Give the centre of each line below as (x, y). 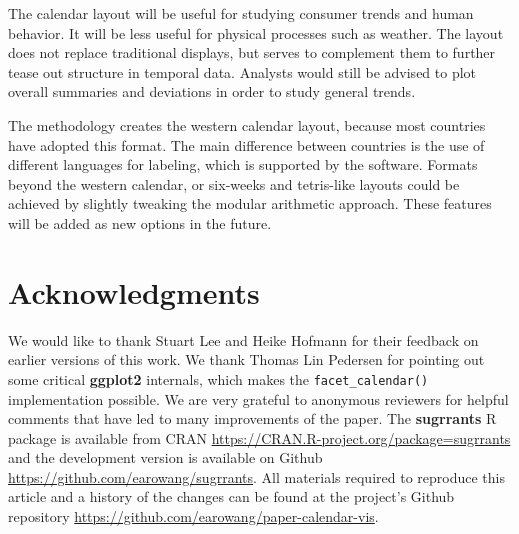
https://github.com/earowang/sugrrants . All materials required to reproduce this (256, 476)
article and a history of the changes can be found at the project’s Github (231, 496)
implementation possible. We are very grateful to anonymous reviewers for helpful (258, 398)
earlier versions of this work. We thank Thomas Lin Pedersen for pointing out (246, 359)
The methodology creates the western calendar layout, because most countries (247, 124)
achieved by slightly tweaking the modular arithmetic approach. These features (250, 203)
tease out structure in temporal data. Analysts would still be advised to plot (242, 71)
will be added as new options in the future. (140, 222)
